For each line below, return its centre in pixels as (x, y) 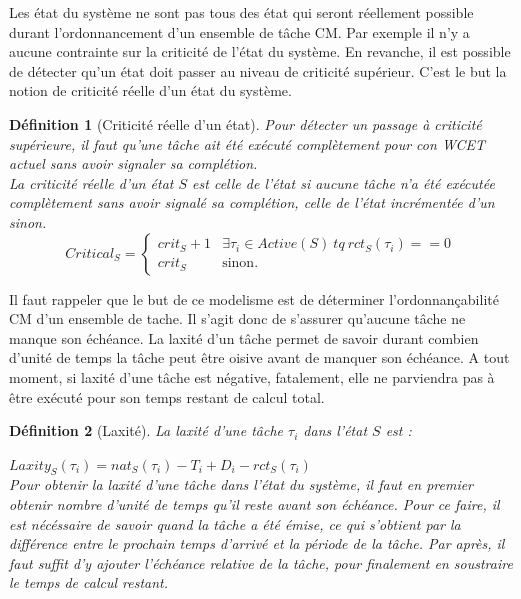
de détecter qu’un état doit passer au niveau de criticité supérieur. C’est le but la (258, 70)
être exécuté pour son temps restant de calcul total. (167, 396)
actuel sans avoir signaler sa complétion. (133, 163)
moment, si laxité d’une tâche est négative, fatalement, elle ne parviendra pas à (252, 376)
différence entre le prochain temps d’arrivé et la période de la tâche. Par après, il (257, 543)
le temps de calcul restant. (89, 582)
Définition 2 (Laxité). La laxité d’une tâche (146, 430)
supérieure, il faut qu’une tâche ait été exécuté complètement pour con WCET (247, 143)
